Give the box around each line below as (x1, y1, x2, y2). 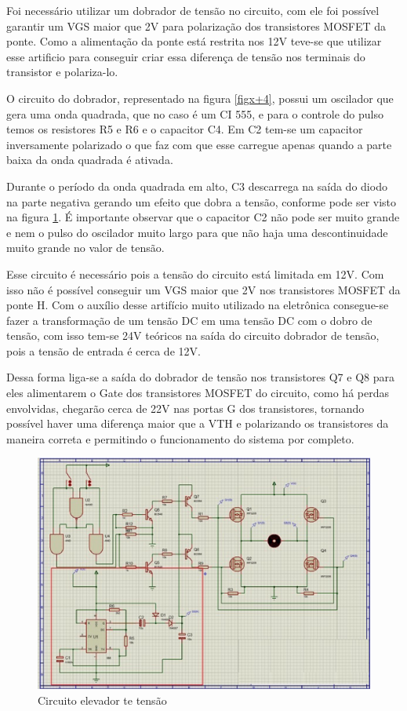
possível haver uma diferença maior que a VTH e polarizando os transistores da (6, 415, 389, 432)
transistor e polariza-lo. (6, 64, 118, 80)
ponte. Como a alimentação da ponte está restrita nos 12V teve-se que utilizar (6, 33, 382, 49)
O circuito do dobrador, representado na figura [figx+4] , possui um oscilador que (6, 89, 394, 106)
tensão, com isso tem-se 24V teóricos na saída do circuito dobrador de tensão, (6, 327, 380, 344)
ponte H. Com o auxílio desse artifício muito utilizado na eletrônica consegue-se (6, 297, 389, 313)
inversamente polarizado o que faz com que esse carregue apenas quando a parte (6, 136, 392, 152)
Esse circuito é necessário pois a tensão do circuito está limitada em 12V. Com (6, 265, 384, 282)
